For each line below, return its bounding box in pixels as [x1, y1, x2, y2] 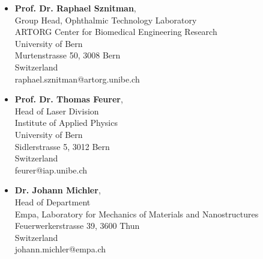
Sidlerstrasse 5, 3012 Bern [14, 140, 110, 152]
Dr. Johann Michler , [14, 184, 101, 196]
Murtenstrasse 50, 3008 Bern [14, 49, 121, 61]
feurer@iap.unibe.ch [14, 163, 88, 176]
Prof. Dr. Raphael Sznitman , [14, 2, 136, 14]
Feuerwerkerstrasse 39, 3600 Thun [14, 219, 140, 232]
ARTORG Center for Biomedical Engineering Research [14, 25, 217, 38]
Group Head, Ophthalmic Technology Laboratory [14, 13, 197, 26]
